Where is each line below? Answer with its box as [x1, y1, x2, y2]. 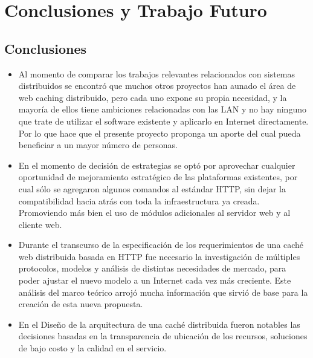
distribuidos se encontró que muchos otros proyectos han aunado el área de [18, 79, 296, 92]
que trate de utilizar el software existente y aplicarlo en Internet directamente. [18, 114, 309, 127]
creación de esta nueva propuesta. [18, 298, 143, 310]
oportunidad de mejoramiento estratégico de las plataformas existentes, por [18, 171, 298, 183]
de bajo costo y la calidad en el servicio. [18, 342, 167, 354]
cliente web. [18, 218, 62, 230]
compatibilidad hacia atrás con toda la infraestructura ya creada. [18, 194, 260, 207]
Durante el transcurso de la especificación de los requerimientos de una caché [18, 238, 304, 251]
